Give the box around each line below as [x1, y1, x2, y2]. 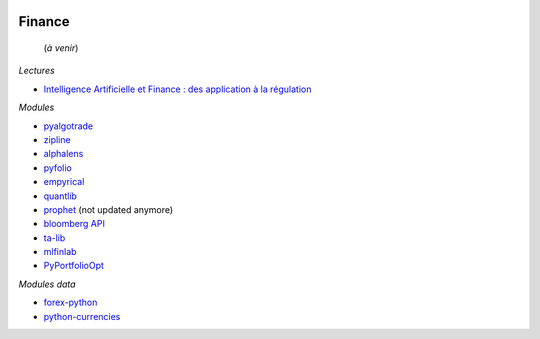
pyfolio [43, 161, 72, 174]
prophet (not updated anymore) [43, 203, 174, 215]
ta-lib [43, 231, 66, 244]
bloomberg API [43, 218, 105, 230]
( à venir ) [43, 42, 79, 54]
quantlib [43, 190, 77, 202]
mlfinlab [43, 246, 77, 258]
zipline [43, 133, 71, 145]
